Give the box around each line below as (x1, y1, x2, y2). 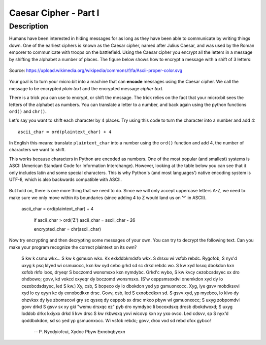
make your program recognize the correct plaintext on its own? (9, 244, 137, 250)
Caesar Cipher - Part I (9, 7, 100, 18)
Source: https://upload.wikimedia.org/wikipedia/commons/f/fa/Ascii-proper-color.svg (9, 67, 183, 73)
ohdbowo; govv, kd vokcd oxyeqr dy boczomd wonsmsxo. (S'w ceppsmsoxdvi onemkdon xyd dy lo (21, 276, 223, 282)
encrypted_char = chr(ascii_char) (33, 226, 101, 232)
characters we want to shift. (9, 147, 66, 153)
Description (9, 22, 49, 31)
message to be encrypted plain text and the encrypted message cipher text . (9, 85, 164, 91)
